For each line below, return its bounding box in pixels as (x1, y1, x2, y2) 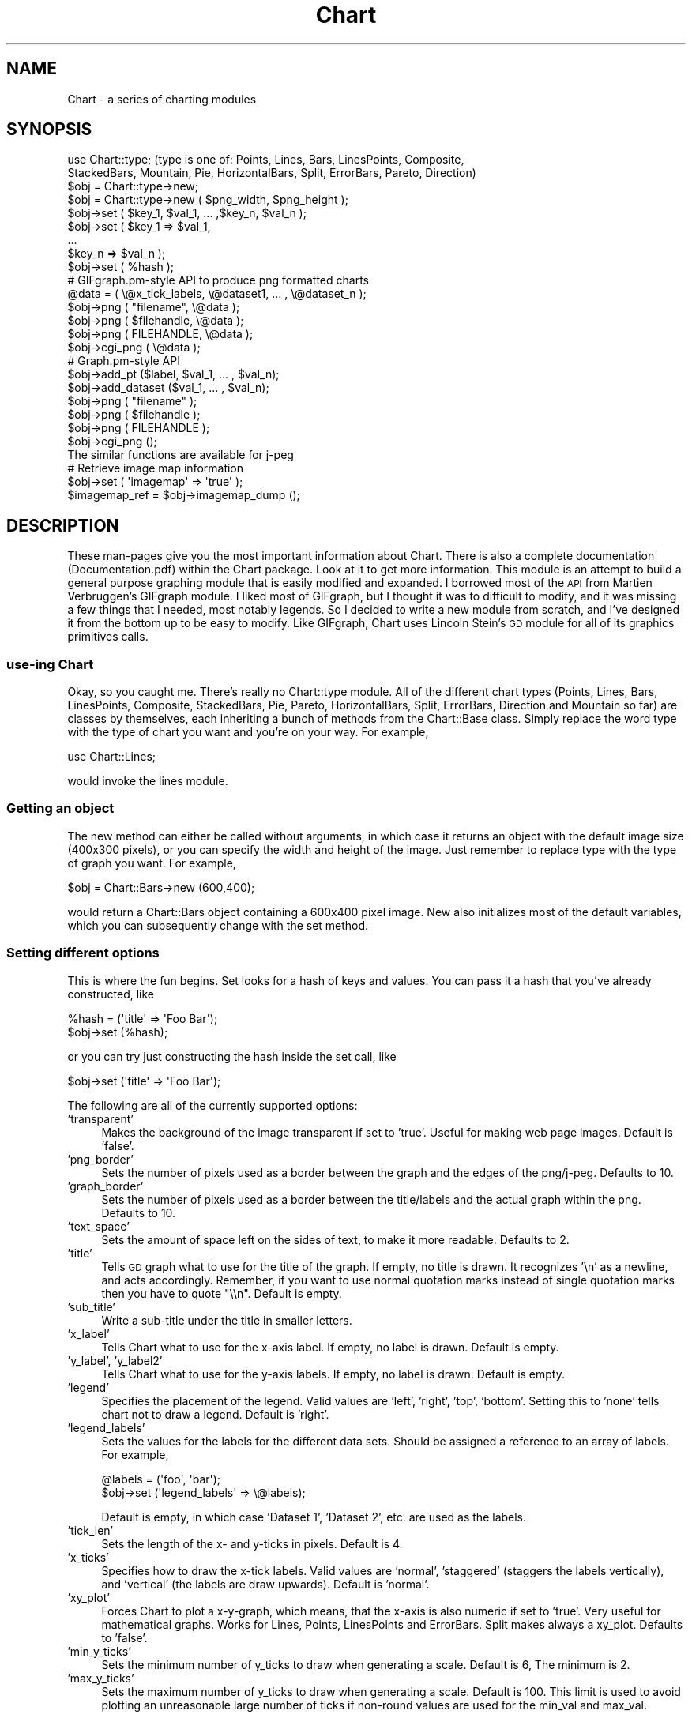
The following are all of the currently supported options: (67, 1098, 358, 1112)
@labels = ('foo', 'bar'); (101, 1472, 221, 1486)
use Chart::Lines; (67, 750, 156, 764)
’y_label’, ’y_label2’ (67, 1353, 163, 1367)
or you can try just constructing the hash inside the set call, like (67, 1049, 397, 1063)
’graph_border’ (67, 1179, 144, 1193)
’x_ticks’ (67, 1550, 109, 1564)
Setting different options (6, 945, 160, 961)
